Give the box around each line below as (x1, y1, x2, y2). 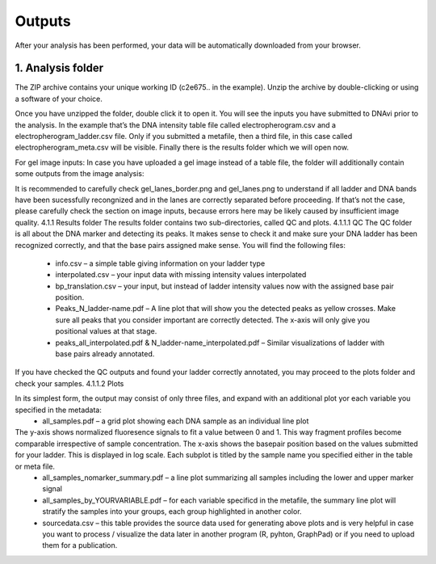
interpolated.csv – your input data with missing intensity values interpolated (55, 270, 307, 280)
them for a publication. (42, 541, 118, 550)
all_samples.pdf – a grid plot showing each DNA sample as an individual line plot (42, 416, 309, 426)
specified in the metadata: (15, 405, 103, 415)
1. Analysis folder (15, 61, 104, 75)
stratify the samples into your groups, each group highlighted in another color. (42, 507, 302, 516)
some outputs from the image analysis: (15, 169, 145, 179)
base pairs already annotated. (55, 349, 155, 359)
